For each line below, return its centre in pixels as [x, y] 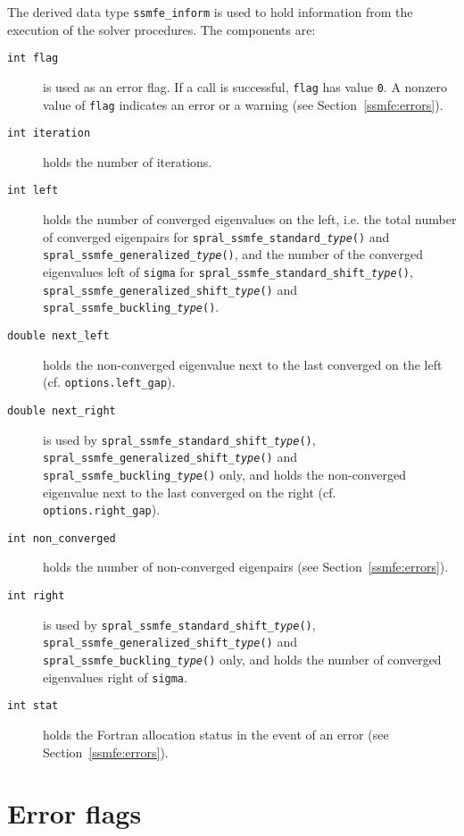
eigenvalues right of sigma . [115, 677]
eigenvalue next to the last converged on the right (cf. [190, 492]
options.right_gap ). [102, 510]
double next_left [58, 336]
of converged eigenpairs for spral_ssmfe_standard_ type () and [216, 236]
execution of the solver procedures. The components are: [162, 29]
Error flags [75, 813]
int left [33, 191]
